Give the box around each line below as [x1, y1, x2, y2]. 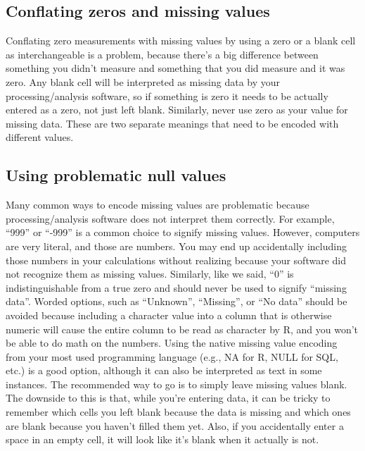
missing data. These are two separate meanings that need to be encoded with [6, 116, 339, 130]
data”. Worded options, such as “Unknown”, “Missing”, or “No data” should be [6, 294, 347, 309]
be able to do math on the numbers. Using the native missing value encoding [6, 335, 338, 350]
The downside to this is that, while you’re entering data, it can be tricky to [6, 390, 331, 405]
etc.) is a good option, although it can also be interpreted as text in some [6, 363, 322, 378]
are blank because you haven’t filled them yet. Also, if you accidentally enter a [6, 418, 344, 433]
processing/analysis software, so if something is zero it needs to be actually [6, 88, 328, 103]
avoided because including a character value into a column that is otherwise [6, 307, 332, 322]
